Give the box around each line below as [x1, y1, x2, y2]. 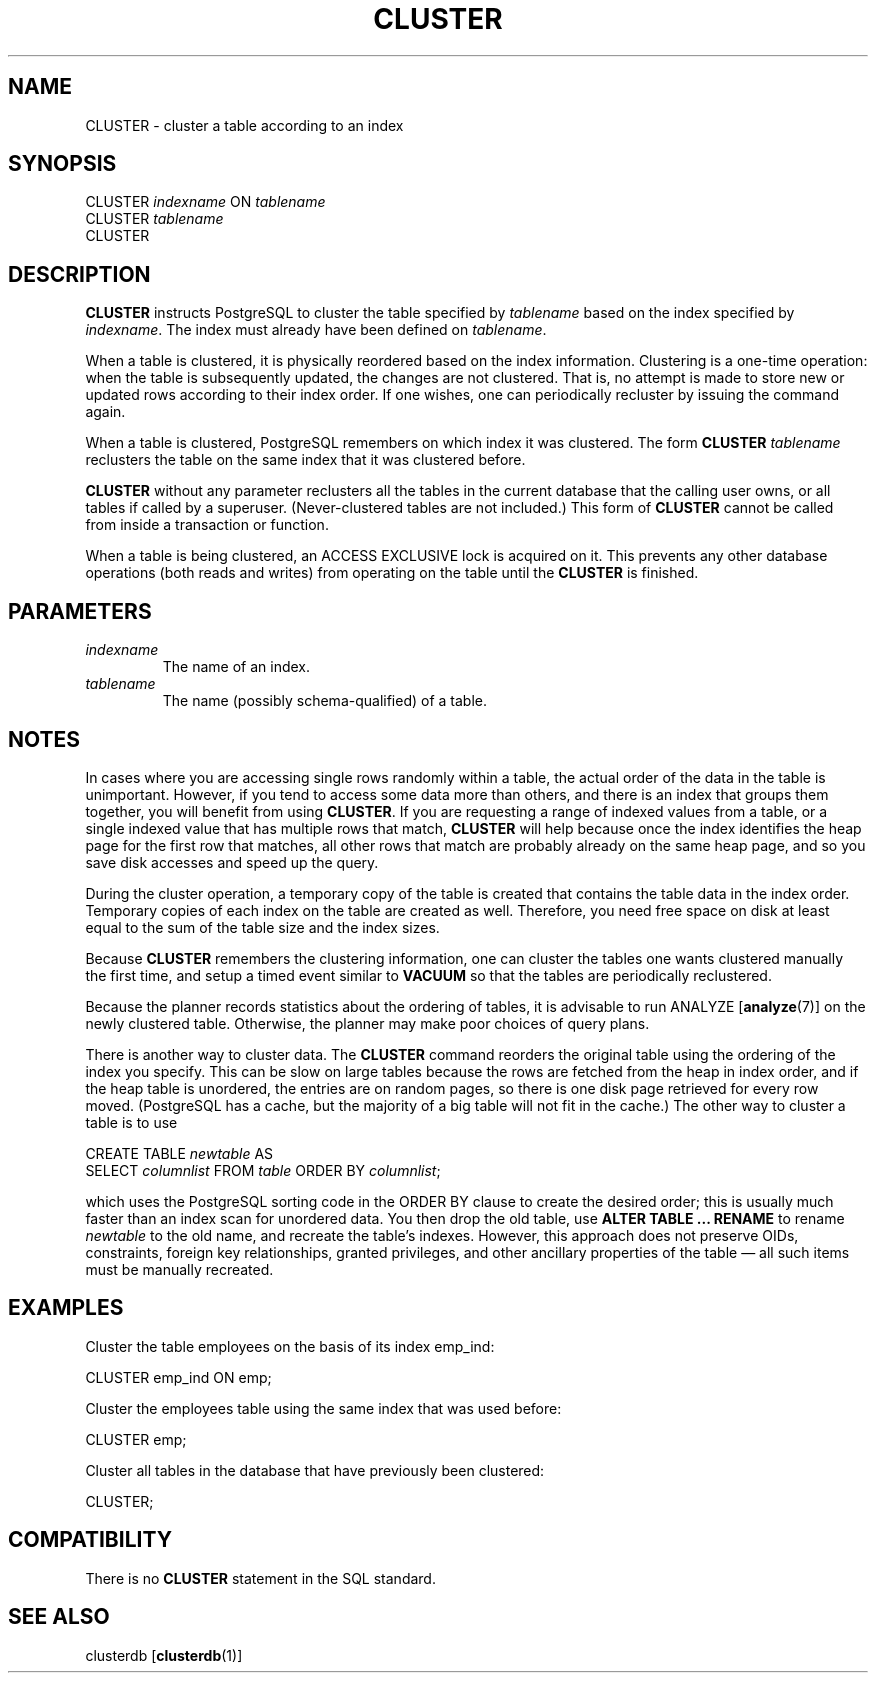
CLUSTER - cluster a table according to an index [85, 116, 404, 134]
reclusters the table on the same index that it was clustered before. [85, 451, 526, 469]
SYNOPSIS [8, 151, 117, 177]
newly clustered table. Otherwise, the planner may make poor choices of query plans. [85, 1014, 650, 1032]
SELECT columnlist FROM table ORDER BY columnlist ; [85, 1161, 441, 1179]
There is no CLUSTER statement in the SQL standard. [85, 1569, 436, 1587]
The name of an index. [162, 658, 311, 676]
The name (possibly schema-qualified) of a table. [162, 692, 488, 710]
